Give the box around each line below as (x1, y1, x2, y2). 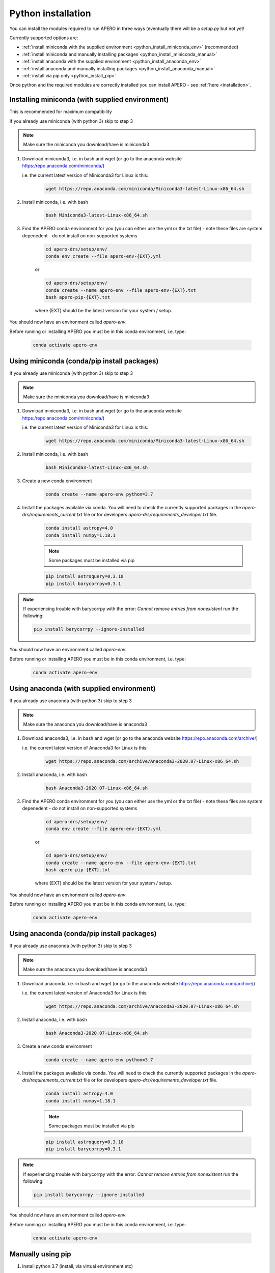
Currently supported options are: (9, 35, 78, 41)
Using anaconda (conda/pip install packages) (9, 929, 157, 938)
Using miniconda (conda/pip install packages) (9, 357, 159, 366)
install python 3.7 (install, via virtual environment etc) (22, 1263, 133, 1269)
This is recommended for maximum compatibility (9, 108, 112, 115)
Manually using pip (9, 1250, 71, 1258)
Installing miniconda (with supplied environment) (9, 95, 169, 104)
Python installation (9, 8, 91, 19)
